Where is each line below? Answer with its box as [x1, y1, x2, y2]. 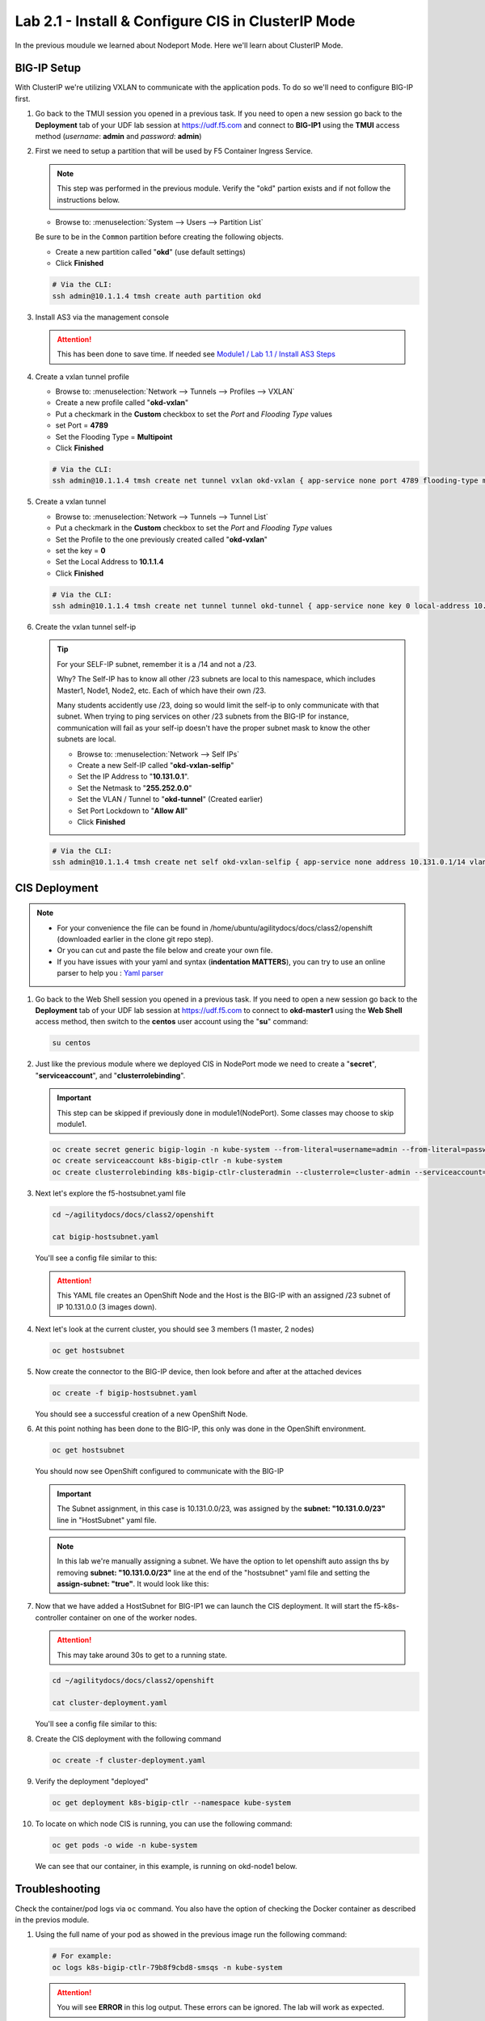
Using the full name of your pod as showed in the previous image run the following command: [35, 1930, 348, 1939]
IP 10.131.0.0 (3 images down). [57, 1302, 158, 1311]
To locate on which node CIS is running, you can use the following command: [35, 1819, 293, 1829]
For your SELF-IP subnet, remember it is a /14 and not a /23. [57, 659, 257, 669]
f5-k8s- [373, 1601, 400, 1611]
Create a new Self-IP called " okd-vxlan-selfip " [77, 760, 234, 770]
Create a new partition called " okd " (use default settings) [55, 247, 246, 256]
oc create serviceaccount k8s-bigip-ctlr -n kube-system [52, 1156, 283, 1166]
